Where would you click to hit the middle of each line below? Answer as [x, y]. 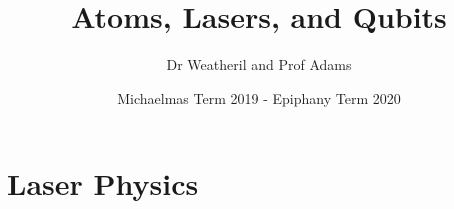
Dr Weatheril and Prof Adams [259, 64]
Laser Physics [103, 183]
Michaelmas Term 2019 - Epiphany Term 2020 [259, 97]
